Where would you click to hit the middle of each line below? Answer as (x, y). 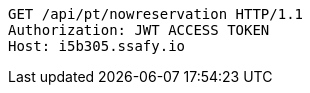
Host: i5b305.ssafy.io (97, 46)
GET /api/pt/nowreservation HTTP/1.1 (156, 14)
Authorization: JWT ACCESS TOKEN (139, 30)
